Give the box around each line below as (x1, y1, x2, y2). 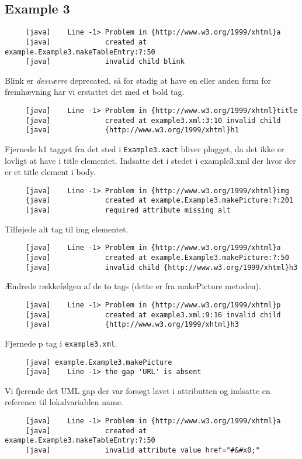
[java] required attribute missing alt (25, 206, 231, 215)
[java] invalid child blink (25, 57, 185, 66)
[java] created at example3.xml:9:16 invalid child (25, 310, 281, 319)
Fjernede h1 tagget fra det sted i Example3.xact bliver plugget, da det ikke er (5, 142, 284, 155)
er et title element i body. (5, 166, 96, 178)
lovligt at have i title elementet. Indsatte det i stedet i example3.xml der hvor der (5, 154, 296, 166)
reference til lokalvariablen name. (5, 396, 123, 408)
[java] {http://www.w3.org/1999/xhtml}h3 (25, 320, 239, 329)
